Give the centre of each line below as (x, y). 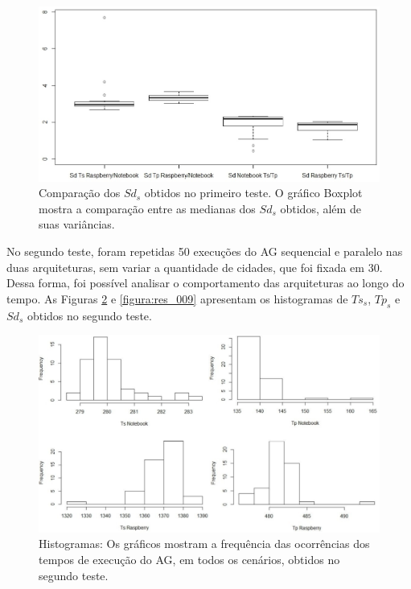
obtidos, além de (321, 208)
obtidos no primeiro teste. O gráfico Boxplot (253, 193)
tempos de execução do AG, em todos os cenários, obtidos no (189, 559)
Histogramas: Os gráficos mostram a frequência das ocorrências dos (204, 544)
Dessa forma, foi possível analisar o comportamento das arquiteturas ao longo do (205, 283)
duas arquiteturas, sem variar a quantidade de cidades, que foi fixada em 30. (195, 267)
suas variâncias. (77, 224)
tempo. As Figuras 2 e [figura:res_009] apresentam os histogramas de (177, 298)
